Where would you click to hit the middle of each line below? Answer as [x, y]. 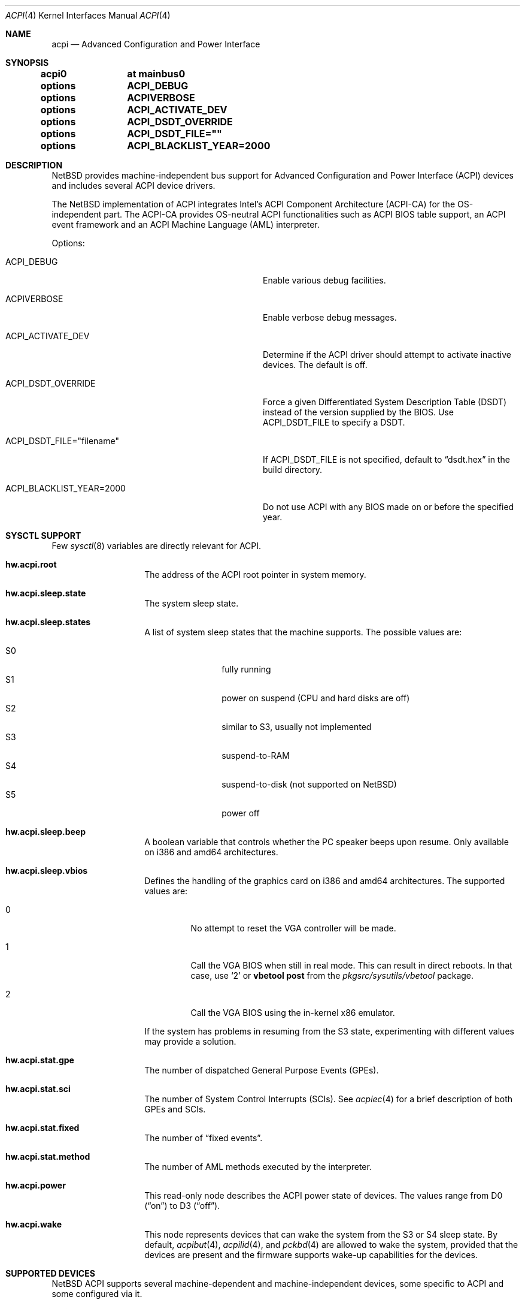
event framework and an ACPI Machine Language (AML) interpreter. [186, 224]
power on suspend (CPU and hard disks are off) [316, 698]
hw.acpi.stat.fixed [43, 1128]
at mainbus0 [156, 74]
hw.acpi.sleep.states [48, 622]
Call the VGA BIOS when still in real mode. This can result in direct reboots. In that [351, 965]
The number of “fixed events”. [204, 1138]
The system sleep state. [192, 603]
